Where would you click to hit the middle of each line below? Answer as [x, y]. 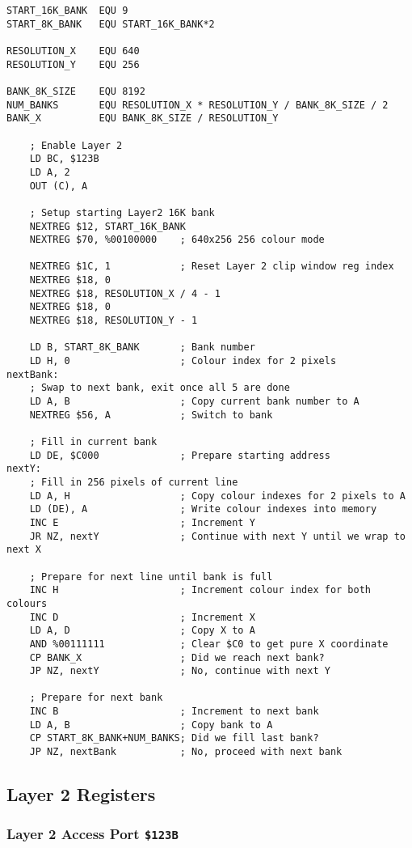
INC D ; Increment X [142, 617]
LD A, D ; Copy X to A [142, 631]
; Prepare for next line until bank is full [151, 577]
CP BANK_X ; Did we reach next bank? [177, 657]
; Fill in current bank [93, 442]
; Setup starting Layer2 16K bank [122, 212]
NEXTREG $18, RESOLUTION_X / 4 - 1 [125, 293]
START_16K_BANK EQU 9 [67, 11]
